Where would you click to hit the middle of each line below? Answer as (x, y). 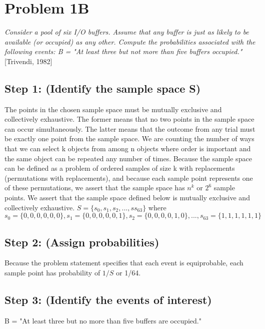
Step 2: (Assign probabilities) (82, 242)
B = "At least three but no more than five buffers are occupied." (103, 320)
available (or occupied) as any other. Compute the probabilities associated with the (130, 41)
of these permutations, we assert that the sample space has (95, 188)
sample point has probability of (52, 273)
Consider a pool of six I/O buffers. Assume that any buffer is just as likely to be (127, 32)
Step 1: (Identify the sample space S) (103, 88)
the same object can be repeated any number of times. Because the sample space (128, 158)
